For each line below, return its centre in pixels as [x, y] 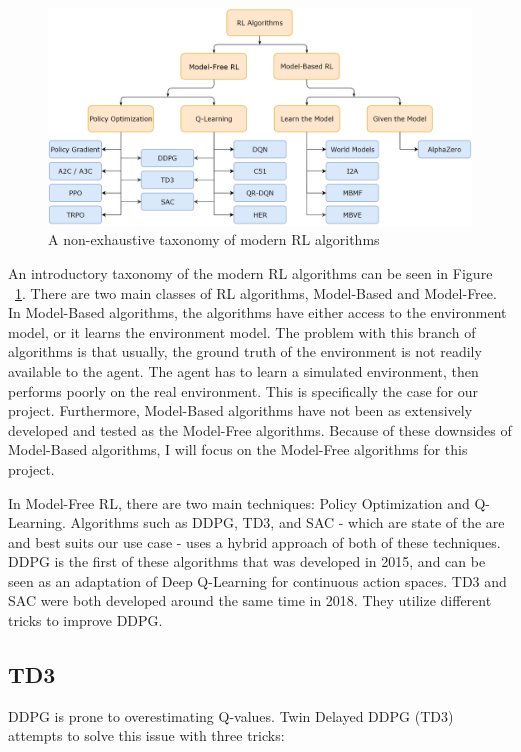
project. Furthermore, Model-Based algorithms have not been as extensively [240, 410]
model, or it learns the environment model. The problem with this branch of [242, 331]
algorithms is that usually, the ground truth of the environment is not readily [245, 351]
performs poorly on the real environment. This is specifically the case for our [243, 390]
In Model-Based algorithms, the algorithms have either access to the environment [257, 312]
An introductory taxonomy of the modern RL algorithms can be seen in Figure [250, 272]
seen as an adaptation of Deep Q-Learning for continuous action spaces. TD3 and [257, 580]
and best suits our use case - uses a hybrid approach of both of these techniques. [254, 541]
